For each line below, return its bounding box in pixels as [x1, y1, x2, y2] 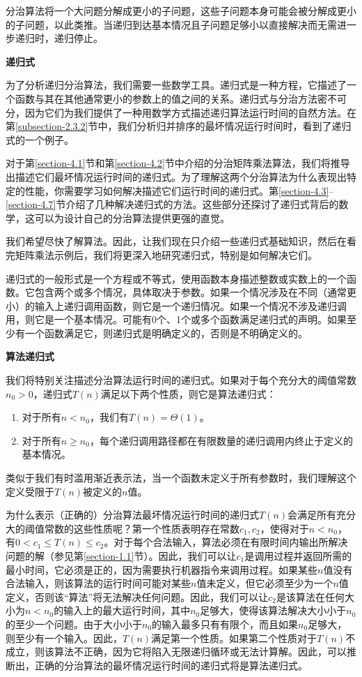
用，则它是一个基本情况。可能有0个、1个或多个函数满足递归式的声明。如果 [6, 312, 347, 327]
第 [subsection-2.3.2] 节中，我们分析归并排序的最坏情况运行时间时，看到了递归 [6, 119, 352, 133]
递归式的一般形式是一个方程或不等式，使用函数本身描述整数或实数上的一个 [6, 271, 347, 285]
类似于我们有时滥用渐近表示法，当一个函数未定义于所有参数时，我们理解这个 [6, 470, 356, 485]
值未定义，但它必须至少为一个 [196, 576, 333, 590]
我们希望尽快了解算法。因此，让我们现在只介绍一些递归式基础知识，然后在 [6, 234, 347, 248]
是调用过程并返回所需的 [244, 549, 352, 563]
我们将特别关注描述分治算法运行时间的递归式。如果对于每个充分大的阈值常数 [6, 373, 356, 387]
